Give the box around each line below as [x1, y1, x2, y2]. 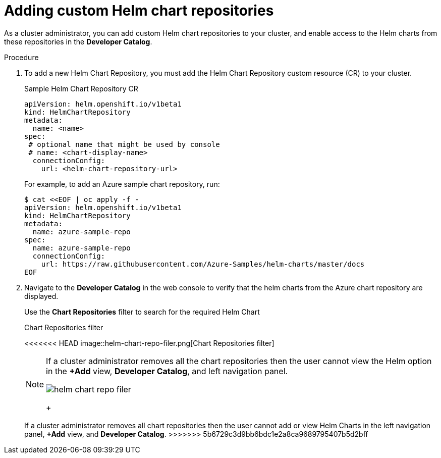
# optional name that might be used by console [28, 140, 220, 148]
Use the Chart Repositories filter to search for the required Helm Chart [24, 307, 260, 316]
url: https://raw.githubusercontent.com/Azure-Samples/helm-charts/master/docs [41, 260, 365, 268]
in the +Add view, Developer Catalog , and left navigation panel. [46, 366, 288, 376]
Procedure [4, 53, 39, 62]
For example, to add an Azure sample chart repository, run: [24, 179, 220, 188]
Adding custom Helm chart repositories [4, 2, 274, 19]
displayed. [24, 291, 59, 300]
